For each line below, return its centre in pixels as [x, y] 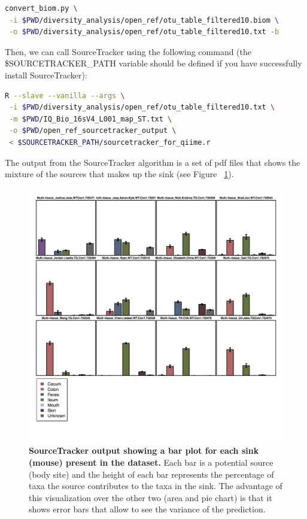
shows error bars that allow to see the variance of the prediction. [147, 509]
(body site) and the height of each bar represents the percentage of [151, 474]
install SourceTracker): [46, 75]
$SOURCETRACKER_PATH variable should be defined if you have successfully [153, 63]
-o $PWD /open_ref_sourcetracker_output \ [93, 131]
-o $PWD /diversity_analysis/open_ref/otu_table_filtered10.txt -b [144, 32]
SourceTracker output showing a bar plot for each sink [144, 450]
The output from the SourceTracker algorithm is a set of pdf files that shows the [153, 162]
